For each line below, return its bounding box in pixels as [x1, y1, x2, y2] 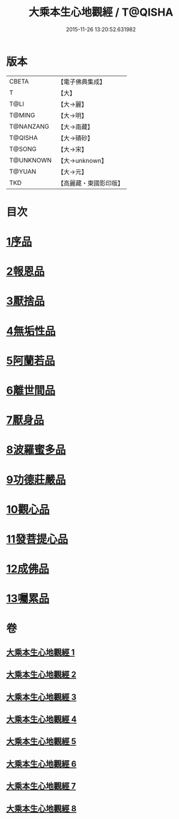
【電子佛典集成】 [57, 78, 106, 86]
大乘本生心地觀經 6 [6, 758, 77, 769]
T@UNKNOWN [9, 156, 52, 164]
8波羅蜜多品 [6, 443, 66, 457]
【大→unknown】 [57, 156, 108, 165]
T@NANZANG [9, 122, 50, 130]
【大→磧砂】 [57, 133, 94, 142]
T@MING [9, 111, 35, 119]
